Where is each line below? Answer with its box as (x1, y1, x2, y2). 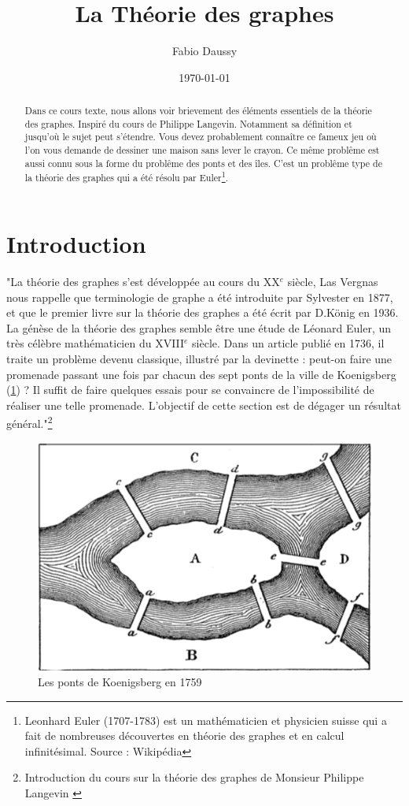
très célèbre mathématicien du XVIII (6, 335, 185, 351)
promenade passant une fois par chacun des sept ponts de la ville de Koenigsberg (6, 366, 396, 382)
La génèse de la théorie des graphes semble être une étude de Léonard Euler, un (6, 319, 392, 336)
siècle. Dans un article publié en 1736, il (192, 335, 385, 351)
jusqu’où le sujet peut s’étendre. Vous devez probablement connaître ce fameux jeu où (24, 130, 377, 143)
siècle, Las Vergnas (287, 273, 378, 289)
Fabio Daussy (171, 43, 238, 59)
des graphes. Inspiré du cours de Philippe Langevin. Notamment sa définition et (24, 117, 352, 130)
